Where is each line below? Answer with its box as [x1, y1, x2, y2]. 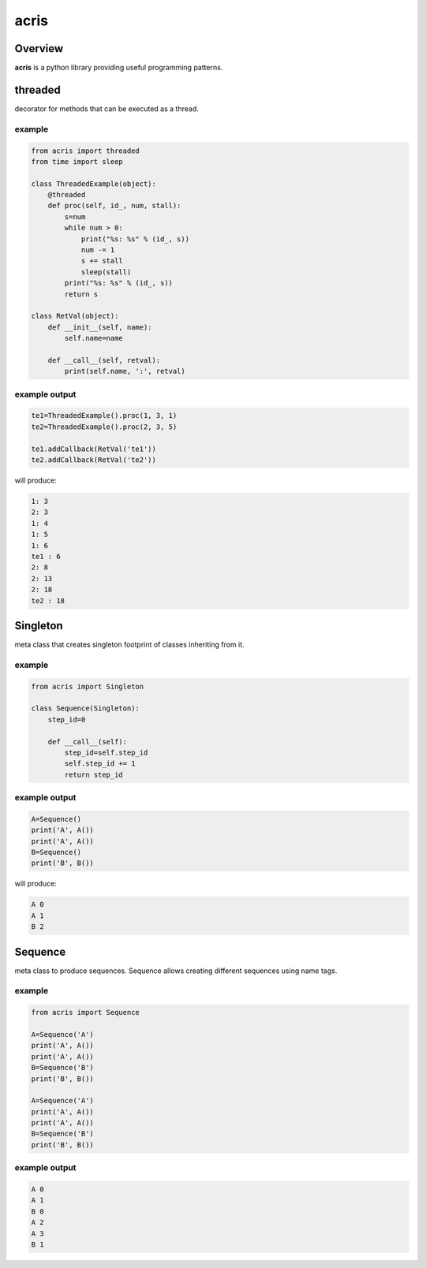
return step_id [64, 770, 124, 779]
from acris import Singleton [31, 682, 144, 691]
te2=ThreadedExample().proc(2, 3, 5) [31, 422, 177, 431]
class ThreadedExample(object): [31, 179, 157, 188]
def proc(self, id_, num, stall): [47, 201, 181, 211]
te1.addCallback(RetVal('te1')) [31, 444, 157, 453]
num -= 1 [80, 245, 115, 255]
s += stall [80, 256, 124, 266]
